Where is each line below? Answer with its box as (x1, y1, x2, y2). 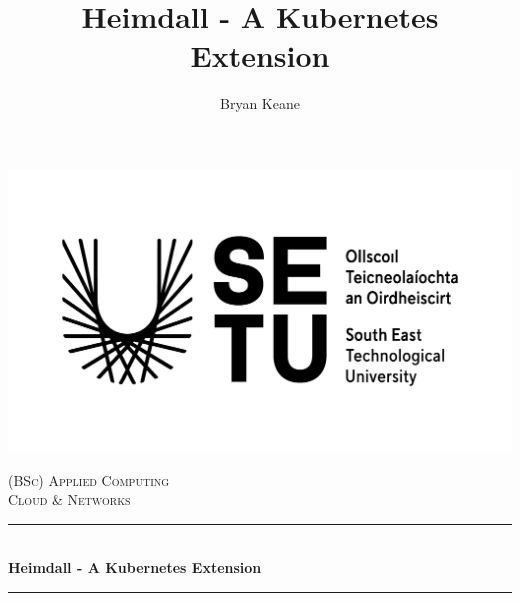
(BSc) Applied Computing (8, 469, 170, 490)
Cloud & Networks (8, 489, 131, 510)
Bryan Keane (220, 93, 300, 114)
